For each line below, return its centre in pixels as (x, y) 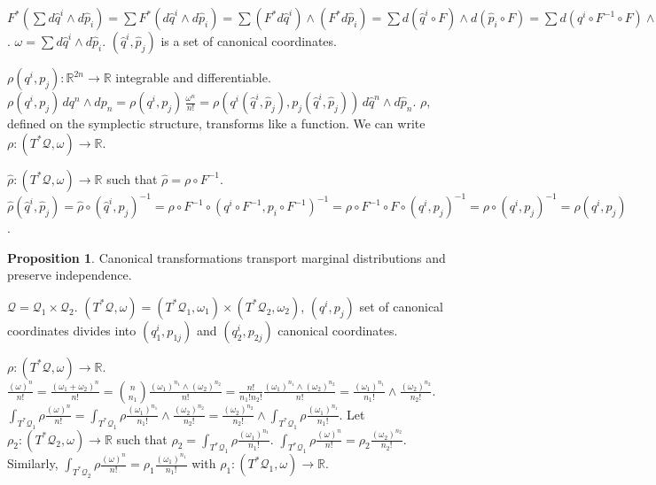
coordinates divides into (72, 330)
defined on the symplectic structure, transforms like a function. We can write (216, 123)
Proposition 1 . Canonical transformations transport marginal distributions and (226, 257)
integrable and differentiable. (193, 77)
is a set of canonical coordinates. (249, 41)
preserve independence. (70, 275)
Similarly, (33, 463)
